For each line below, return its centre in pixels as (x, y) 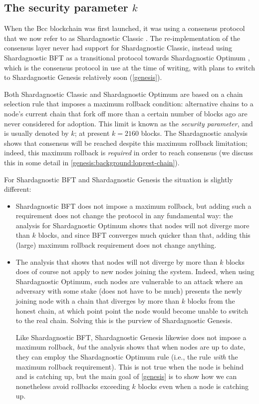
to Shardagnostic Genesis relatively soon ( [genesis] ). (83, 77)
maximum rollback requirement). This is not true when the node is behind (129, 366)
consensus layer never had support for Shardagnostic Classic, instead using (118, 48)
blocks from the (211, 301)
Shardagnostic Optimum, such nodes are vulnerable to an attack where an (129, 281)
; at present (92, 133)
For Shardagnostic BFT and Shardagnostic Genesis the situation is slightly (119, 179)
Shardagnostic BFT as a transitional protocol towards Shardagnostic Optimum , (127, 57)
